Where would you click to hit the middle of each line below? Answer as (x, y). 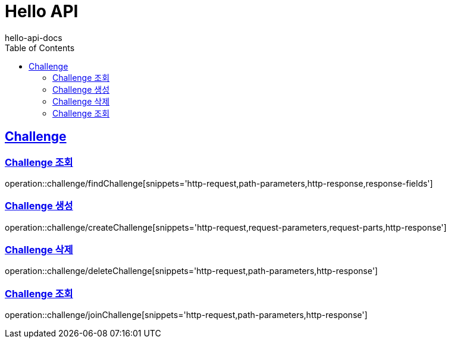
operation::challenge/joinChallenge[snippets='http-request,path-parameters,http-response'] (186, 315)
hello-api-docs (34, 37)
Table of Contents (40, 48)
